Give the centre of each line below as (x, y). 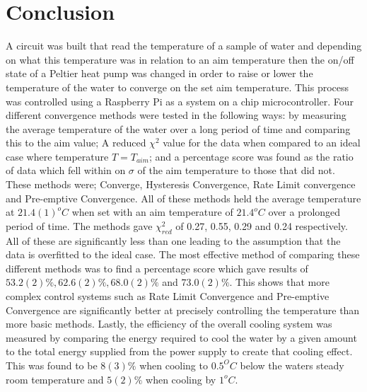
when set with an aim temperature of (152, 212)
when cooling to (174, 365)
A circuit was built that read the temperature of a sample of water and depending (184, 46)
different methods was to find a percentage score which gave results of (157, 268)
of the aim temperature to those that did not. (236, 170)
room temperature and (55, 379)
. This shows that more (279, 282)
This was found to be (52, 365)
